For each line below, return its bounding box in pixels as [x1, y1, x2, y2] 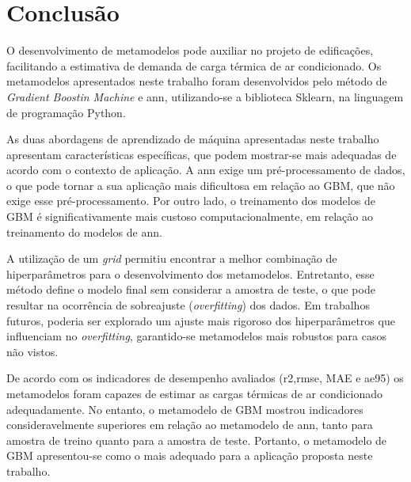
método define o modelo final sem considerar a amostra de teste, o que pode [6, 281, 375, 298]
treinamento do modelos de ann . [6, 223, 162, 240]
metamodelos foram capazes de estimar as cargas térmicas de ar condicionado [6, 385, 383, 401]
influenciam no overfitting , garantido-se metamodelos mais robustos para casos [6, 328, 387, 344]
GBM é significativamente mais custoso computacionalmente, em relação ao [6, 208, 373, 225]
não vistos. [6, 343, 59, 359]
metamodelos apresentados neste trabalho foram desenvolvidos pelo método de [6, 73, 387, 89]
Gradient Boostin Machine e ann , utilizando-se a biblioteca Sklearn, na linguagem [6, 88, 404, 104]
